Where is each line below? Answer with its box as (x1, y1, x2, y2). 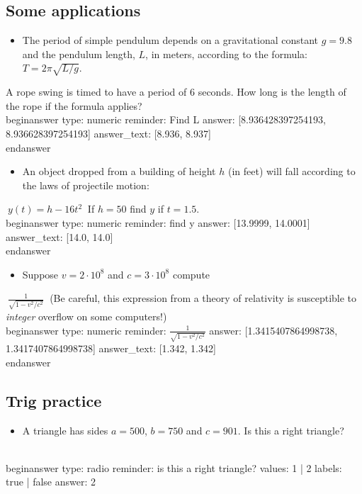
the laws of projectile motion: (22, 177, 149, 192)
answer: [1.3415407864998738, (209, 322, 338, 337)
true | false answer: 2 (6, 474, 96, 489)
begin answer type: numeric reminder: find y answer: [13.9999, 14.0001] (6, 215, 310, 230)
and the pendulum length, (22, 46, 135, 61)
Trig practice (6, 389, 102, 411)
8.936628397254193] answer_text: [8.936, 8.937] (6, 125, 211, 140)
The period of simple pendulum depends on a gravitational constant (22, 33, 319, 47)
